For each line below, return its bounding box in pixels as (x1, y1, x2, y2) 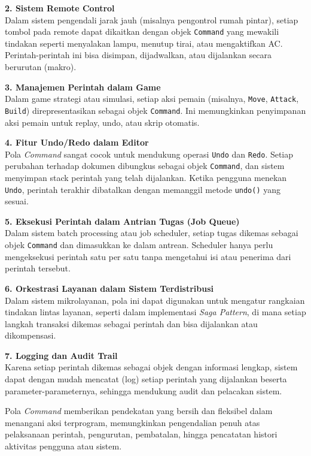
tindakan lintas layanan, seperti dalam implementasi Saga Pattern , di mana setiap (5, 306, 306, 318)
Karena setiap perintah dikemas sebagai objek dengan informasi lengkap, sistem (5, 361, 298, 373)
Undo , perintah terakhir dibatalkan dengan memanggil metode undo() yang (5, 183, 281, 195)
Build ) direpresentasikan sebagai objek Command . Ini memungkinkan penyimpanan (5, 104, 306, 116)
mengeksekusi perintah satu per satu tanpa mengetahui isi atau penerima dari (5, 250, 291, 262)
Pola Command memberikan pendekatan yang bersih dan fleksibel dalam (5, 404, 273, 417)
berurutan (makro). (5, 61, 77, 73)
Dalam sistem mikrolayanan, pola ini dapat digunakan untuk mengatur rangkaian (5, 294, 305, 306)
